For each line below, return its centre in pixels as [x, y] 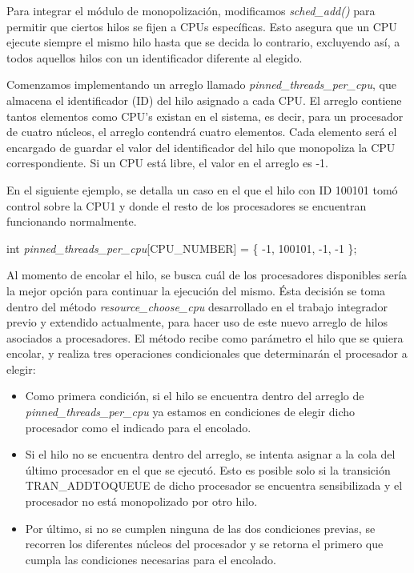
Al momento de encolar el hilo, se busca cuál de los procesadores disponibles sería [207, 275]
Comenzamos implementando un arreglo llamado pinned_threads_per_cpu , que [201, 84]
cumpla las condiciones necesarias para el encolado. [151, 559]
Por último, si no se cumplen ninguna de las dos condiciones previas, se [200, 528]
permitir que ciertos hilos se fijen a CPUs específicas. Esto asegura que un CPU [202, 26]
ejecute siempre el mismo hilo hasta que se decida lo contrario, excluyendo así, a [203, 42]
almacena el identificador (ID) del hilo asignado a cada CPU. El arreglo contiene [204, 100]
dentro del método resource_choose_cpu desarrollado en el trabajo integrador [197, 306]
